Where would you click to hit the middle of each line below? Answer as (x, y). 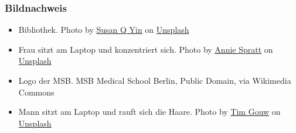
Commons (36, 92)
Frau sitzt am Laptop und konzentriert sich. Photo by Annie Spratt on (146, 49)
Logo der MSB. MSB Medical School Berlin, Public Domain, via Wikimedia (155, 80)
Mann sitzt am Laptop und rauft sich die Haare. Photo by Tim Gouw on (149, 112)
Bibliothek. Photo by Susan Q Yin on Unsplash (104, 30)
